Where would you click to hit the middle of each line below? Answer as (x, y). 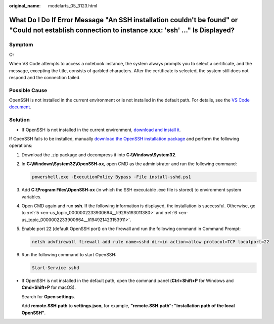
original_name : (25, 6)
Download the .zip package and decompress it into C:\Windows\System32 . (99, 155)
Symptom (21, 45)
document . (20, 107)
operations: (21, 145)
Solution (20, 120)
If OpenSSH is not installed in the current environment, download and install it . (101, 130)
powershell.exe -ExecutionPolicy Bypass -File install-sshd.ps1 (112, 177)
